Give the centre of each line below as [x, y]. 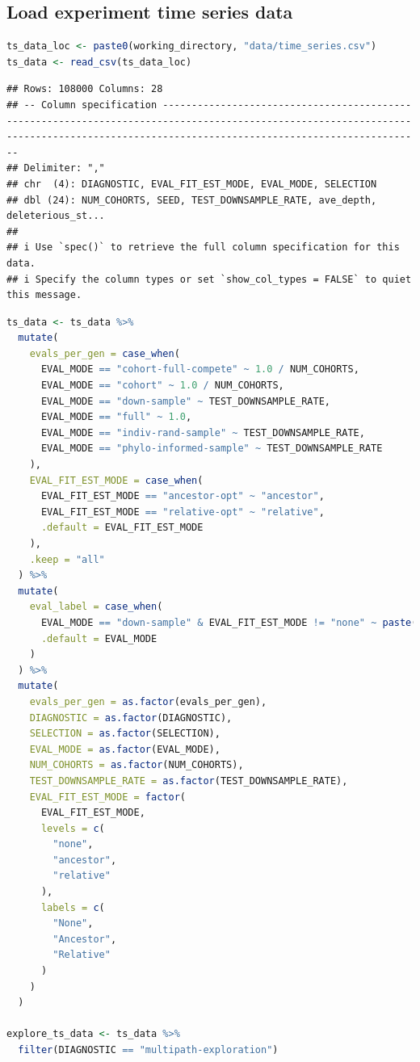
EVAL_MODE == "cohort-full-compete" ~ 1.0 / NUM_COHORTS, [200, 369]
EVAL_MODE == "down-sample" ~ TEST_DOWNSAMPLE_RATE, [185, 401]
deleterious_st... [56, 216]
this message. [44, 295]
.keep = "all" [67, 559]
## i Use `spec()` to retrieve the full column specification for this [203, 248]
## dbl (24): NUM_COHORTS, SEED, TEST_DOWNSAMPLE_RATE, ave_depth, [192, 200]
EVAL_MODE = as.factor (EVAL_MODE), [125, 749]
